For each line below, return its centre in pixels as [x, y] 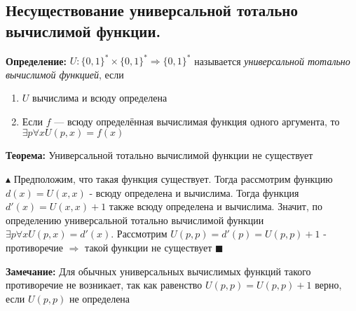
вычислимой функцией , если [65, 74]
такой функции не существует [149, 248]
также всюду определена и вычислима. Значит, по [216, 206]
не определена [100, 298]
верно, [328, 285]
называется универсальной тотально [272, 61]
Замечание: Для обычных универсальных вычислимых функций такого [158, 271]
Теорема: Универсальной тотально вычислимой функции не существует [159, 155]
